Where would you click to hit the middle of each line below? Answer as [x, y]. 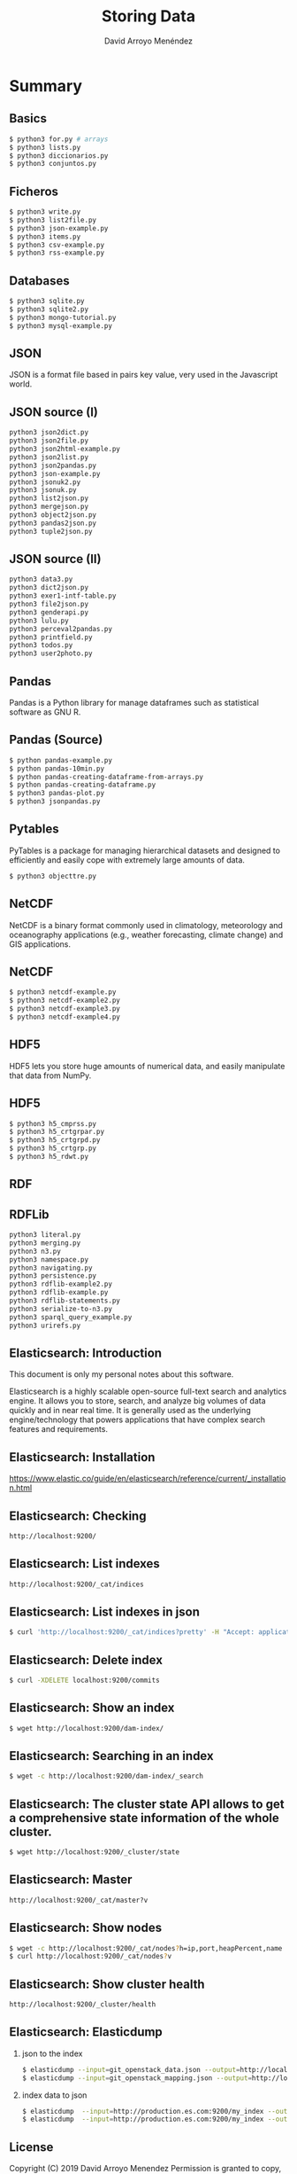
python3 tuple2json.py [51, 531]
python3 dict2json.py [49, 588]
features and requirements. [59, 1429]
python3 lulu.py [39, 621]
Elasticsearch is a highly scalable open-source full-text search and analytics [148, 1392]
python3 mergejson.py [49, 507]
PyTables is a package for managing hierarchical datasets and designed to [145, 850]
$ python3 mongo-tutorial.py [63, 317]
